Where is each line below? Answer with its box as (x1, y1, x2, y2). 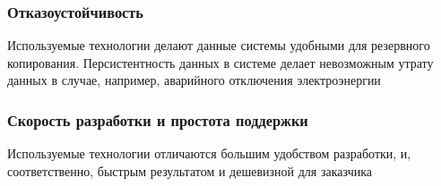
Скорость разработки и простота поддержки (7, 108, 308, 131)
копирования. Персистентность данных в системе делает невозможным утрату (7, 53, 434, 72)
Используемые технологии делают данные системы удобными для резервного (7, 36, 430, 55)
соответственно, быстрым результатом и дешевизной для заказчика (7, 161, 373, 180)
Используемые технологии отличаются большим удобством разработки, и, (7, 144, 411, 163)
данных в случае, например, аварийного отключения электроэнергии (7, 71, 381, 89)
